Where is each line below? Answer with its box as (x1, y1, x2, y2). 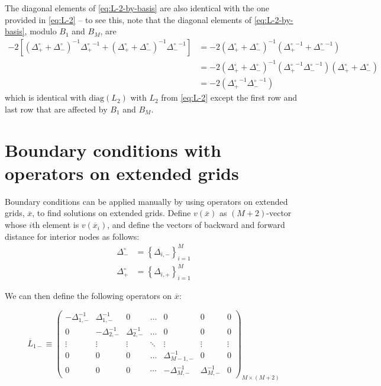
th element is (32, 218, 79, 231)
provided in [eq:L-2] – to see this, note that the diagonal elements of (5, 13, 251, 25)
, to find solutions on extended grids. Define (32, 207, 191, 219)
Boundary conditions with (5, 137, 221, 162)
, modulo (24, 25, 57, 37)
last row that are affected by (5, 102, 108, 115)
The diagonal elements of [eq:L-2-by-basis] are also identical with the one (5, 2, 269, 14)
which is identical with (5, 91, 86, 104)
